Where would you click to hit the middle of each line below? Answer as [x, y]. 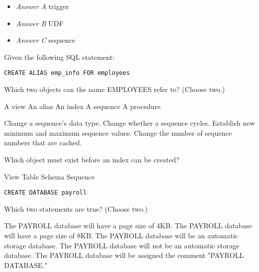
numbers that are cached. [43, 143]
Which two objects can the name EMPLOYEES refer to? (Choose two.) [114, 89]
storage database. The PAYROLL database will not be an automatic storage [122, 245]
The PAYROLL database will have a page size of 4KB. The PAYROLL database [128, 225]
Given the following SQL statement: [59, 57]
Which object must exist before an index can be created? [92, 159]
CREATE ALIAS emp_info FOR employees [67, 73]
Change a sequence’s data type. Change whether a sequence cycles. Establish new [129, 123]
